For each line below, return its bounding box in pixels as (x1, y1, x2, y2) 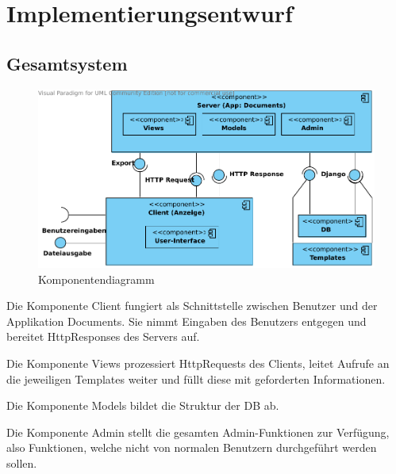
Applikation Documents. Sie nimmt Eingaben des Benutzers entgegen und (6, 312, 367, 329)
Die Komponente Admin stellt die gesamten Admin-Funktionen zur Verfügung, (6, 423, 390, 440)
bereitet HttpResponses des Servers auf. (6, 328, 200, 345)
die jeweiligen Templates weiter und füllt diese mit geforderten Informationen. (6, 370, 386, 387)
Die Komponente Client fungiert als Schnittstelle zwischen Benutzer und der (6, 297, 378, 314)
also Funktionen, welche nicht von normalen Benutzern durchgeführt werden (6, 439, 377, 456)
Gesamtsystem (6, 51, 128, 75)
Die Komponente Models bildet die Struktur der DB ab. (6, 397, 279, 414)
